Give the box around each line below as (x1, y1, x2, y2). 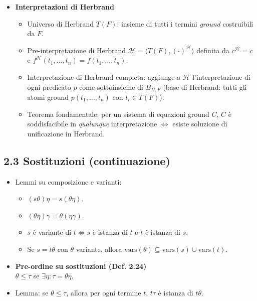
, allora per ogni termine (66, 287, 141, 297)
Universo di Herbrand (27, 18, 94, 29)
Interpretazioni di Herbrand (15, 2, 114, 12)
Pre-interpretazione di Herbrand (27, 45, 126, 55)
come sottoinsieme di (79, 81, 143, 92)
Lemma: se (15, 287, 49, 297)
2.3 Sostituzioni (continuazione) (4, 153, 170, 168)
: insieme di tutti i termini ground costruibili (117, 18, 253, 29)
